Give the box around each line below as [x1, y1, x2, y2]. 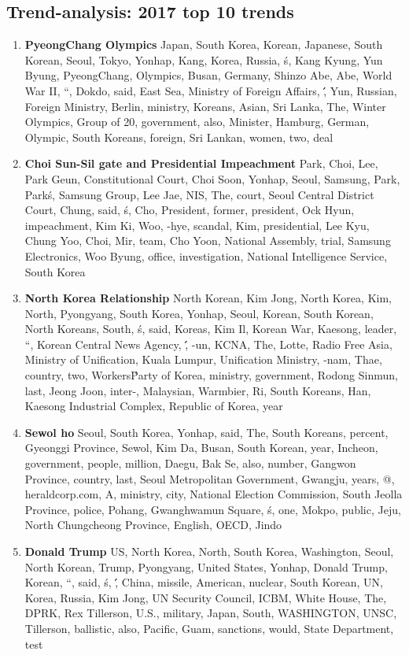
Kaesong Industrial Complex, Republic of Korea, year [24, 398, 283, 414]
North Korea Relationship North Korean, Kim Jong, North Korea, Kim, [24, 290, 392, 306]
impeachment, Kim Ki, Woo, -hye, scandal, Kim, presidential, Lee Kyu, [24, 216, 370, 233]
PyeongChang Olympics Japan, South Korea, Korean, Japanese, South [24, 36, 383, 53]
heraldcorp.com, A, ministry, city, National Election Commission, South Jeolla [24, 486, 403, 502]
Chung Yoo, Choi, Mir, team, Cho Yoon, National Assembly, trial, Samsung [24, 232, 391, 249]
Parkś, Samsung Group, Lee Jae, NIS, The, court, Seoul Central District [24, 186, 374, 202]
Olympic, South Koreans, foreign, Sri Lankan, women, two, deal [24, 128, 333, 145]
